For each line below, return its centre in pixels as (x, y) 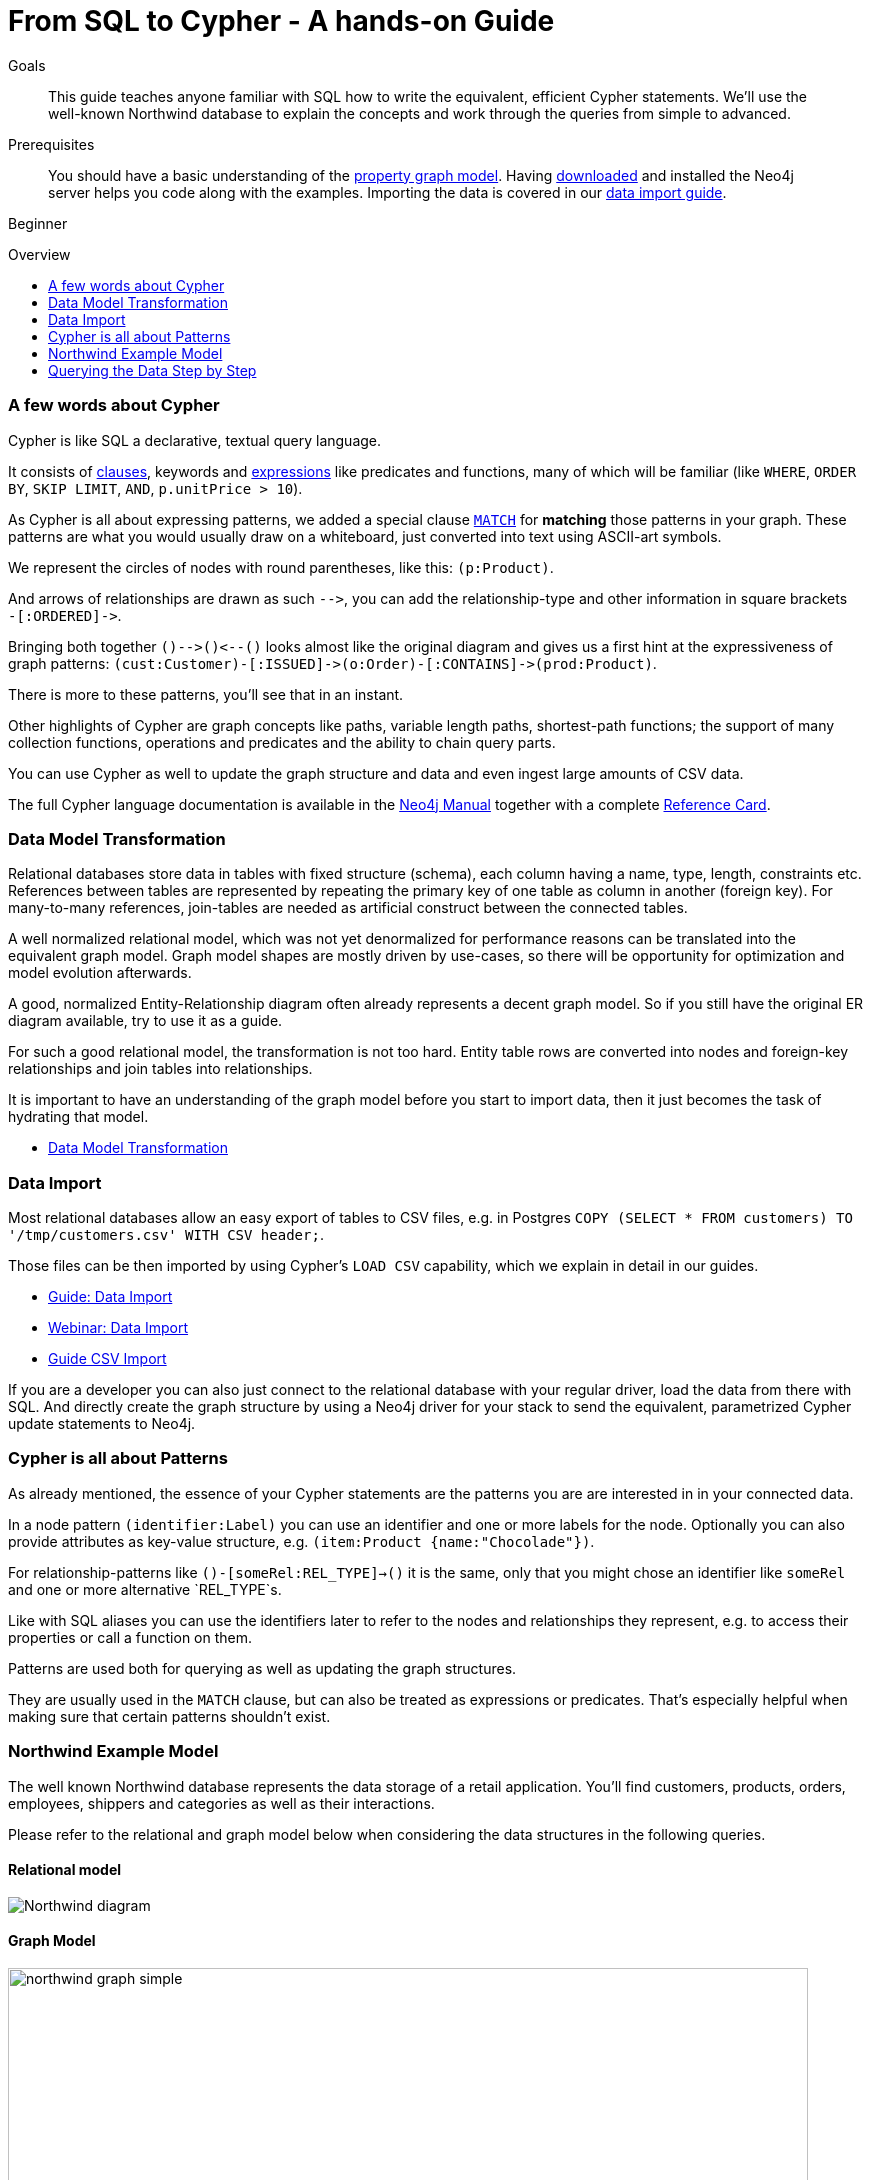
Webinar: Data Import (118, 1327)
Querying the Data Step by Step (152, 370)
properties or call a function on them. (130, 1637)
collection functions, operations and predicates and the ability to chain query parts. (282, 742)
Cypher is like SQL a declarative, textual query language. (195, 440)
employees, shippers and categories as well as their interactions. (221, 1803)
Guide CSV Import (107, 1358)
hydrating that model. (78, 1117)
